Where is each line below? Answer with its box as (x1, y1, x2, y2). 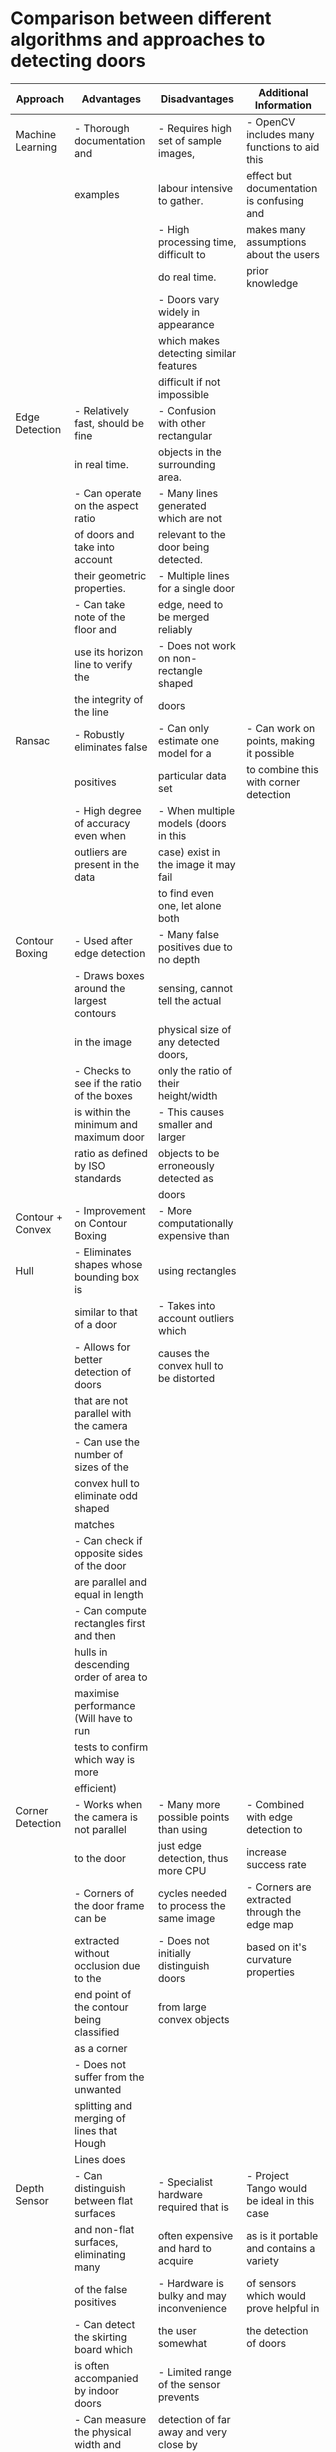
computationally (158, 1216, 234, 1230)
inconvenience (158, 2301, 228, 2315)
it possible (246, 746, 295, 760)
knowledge (246, 276, 299, 290)
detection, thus (158, 1851, 229, 1865)
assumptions (246, 235, 307, 249)
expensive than (158, 1228, 230, 1242)
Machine (15, 127, 57, 141)
